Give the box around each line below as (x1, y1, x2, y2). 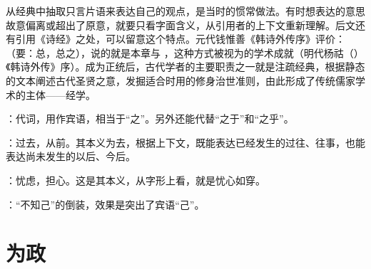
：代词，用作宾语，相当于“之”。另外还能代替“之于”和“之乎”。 (6, 111, 294, 126)
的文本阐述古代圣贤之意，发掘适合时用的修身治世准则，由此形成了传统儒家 (6, 73, 355, 88)
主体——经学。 (25, 87, 96, 102)
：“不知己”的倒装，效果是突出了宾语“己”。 (6, 196, 205, 211)
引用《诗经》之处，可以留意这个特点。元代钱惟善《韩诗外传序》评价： (15, 31, 345, 46)
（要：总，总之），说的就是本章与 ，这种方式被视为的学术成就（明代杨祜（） (6, 45, 364, 60)
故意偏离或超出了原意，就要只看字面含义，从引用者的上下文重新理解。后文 (6, 17, 355, 32)
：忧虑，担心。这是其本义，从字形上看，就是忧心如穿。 (6, 172, 265, 187)
